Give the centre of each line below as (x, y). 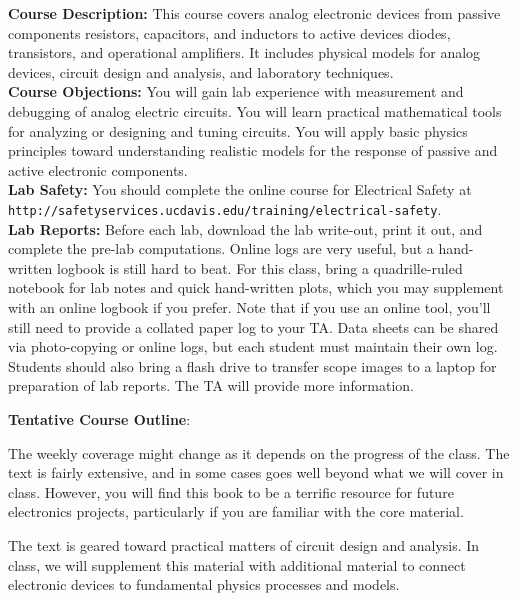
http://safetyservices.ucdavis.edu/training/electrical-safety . (225, 208)
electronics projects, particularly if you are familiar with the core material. (236, 511)
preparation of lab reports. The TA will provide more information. (211, 385)
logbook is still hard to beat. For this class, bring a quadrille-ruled (260, 267)
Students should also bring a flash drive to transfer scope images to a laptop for (252, 365)
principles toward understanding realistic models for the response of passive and (253, 150)
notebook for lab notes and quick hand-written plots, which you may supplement (256, 287)
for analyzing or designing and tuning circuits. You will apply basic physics (238, 130)
